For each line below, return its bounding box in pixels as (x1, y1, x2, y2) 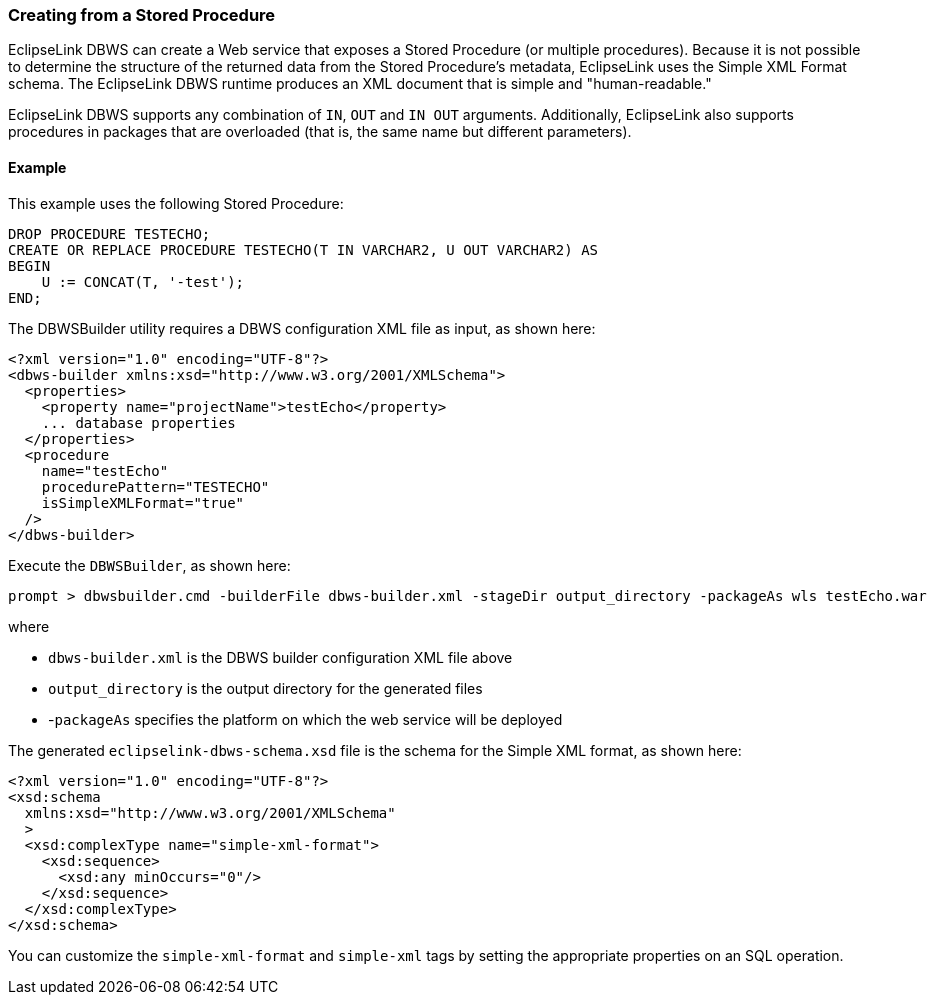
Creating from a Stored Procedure (8, 5, 276, 25)
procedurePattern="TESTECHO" (41, 478, 270, 495)
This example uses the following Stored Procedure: (8, 194, 344, 212)
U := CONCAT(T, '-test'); (41, 273, 245, 290)
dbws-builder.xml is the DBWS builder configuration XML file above (48, 648, 513, 666)
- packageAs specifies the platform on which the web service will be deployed (48, 710, 563, 728)
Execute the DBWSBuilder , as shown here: (8, 556, 291, 574)
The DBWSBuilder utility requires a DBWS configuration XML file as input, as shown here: (8, 319, 596, 337)
